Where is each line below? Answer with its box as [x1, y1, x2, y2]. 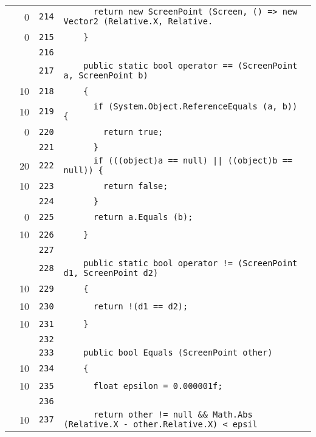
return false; [103, 181, 168, 191]
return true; [103, 126, 163, 137]
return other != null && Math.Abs [93, 410, 253, 419]
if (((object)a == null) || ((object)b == [93, 156, 293, 165]
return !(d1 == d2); [93, 301, 188, 311]
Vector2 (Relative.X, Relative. [63, 16, 213, 26]
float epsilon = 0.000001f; [93, 380, 223, 391]
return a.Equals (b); [93, 212, 193, 222]
